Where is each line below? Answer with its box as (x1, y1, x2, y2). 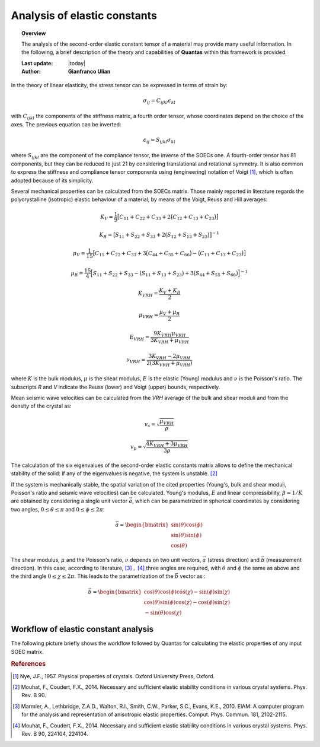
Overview (21, 30, 46, 37)
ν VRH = (126, 357, 146, 364)
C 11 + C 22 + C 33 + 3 (95, 250, 146, 258)
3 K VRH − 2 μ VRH (148, 352, 191, 361)
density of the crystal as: (11, 402, 72, 409)
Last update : (21, 59, 53, 66)
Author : (21, 68, 41, 75)
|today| (68, 59, 86, 66)
